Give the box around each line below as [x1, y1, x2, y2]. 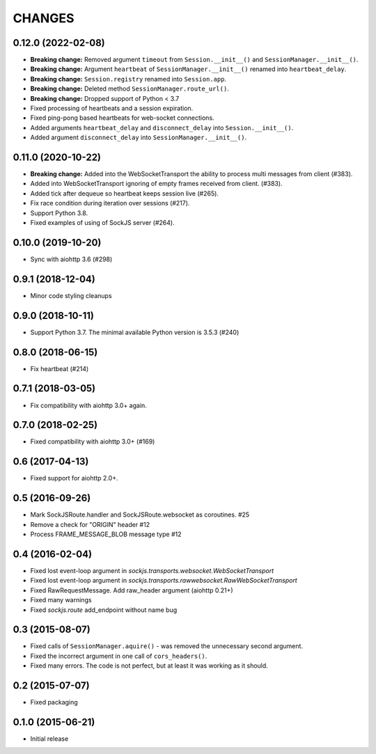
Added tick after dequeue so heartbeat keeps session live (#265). [30, 189, 219, 198]
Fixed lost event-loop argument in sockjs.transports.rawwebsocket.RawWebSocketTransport [30, 576, 297, 585]
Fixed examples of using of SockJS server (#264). [30, 219, 175, 227]
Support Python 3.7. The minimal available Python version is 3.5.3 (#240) [30, 328, 240, 336]
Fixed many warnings [30, 596, 92, 604]
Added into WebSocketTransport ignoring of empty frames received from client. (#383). [30, 180, 283, 188]
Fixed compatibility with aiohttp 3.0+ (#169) [30, 437, 155, 446]
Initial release [30, 735, 69, 743]
